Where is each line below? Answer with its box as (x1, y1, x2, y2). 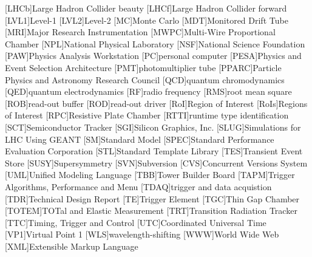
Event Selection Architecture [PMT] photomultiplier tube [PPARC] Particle (5, 61, 282, 74)
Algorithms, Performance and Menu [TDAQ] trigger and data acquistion (5, 180, 272, 193)
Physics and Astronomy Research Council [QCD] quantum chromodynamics (5, 73, 285, 86)
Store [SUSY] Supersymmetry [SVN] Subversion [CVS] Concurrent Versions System (5, 156, 308, 169)
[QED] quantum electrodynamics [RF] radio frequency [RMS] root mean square (5, 85, 292, 98)
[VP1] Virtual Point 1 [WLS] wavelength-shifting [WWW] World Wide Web (5, 228, 279, 241)
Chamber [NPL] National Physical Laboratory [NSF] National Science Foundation (5, 37, 305, 50)
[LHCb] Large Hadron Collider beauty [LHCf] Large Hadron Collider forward (5, 2, 287, 14)
